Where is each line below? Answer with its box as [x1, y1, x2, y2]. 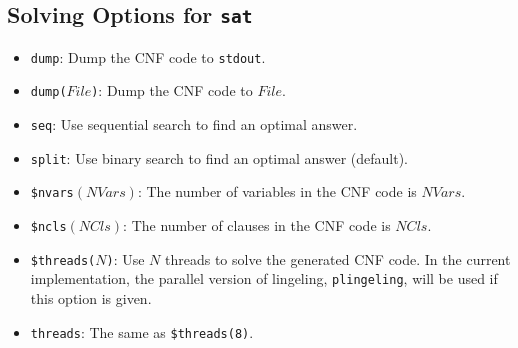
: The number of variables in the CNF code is [137, 181, 417, 202]
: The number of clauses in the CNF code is [123, 215, 391, 236]
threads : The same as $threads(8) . [30, 321, 254, 342]
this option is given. [30, 288, 152, 309]
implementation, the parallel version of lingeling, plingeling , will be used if [30, 268, 498, 289]
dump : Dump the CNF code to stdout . [30, 46, 266, 67]
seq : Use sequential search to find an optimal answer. [30, 114, 358, 135]
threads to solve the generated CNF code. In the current [165, 248, 511, 269]
